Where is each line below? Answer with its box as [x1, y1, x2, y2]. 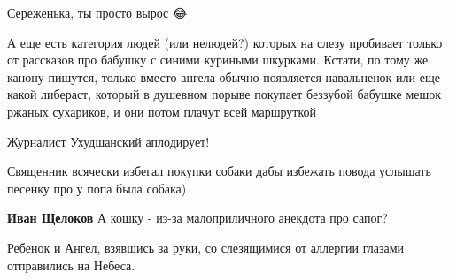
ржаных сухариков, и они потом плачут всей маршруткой [7, 102, 317, 120]
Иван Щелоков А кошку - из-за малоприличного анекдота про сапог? [7, 208, 388, 227]
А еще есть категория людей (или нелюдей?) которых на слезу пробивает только [7, 33, 443, 51]
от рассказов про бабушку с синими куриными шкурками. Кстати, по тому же [7, 50, 429, 69]
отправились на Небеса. [7, 255, 135, 274]
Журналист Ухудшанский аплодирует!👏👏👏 [7, 132, 220, 150]
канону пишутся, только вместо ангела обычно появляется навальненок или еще [7, 67, 440, 86]
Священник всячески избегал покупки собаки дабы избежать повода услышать [7, 162, 431, 180]
